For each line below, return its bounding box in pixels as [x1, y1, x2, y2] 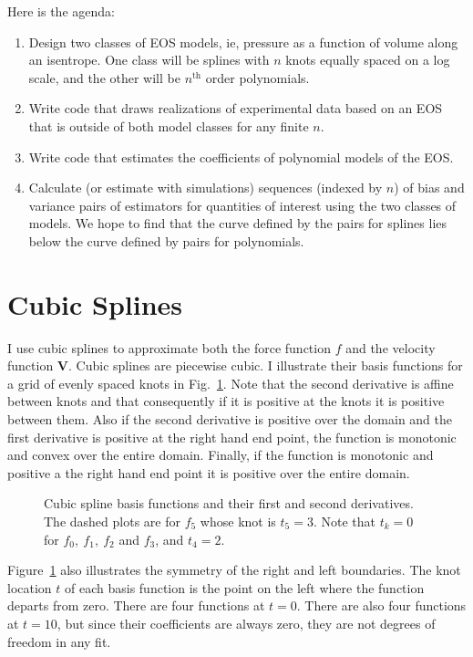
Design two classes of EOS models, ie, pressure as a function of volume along [28, 32, 458, 51]
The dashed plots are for [44, 512, 180, 530]
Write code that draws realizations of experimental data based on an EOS [28, 99, 443, 118]
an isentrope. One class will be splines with [28, 50, 270, 69]
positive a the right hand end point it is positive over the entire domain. [7, 463, 410, 482]
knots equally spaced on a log [285, 50, 450, 69]
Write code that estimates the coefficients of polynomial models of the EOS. [28, 147, 454, 166]
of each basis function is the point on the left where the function [65, 578, 425, 597]
